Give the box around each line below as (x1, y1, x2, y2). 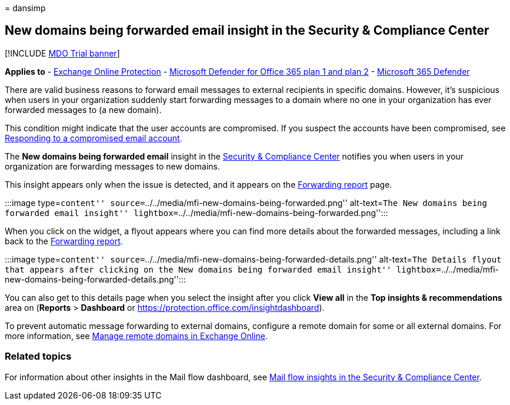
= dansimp (5, 3, 46, 13)
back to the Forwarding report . (5, 235, 123, 246)
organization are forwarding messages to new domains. (5, 161, 221, 171)
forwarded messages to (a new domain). (5, 104, 162, 115)
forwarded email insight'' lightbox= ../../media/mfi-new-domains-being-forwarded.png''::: (5, 207, 388, 218)
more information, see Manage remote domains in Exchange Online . (5, 330, 268, 341)
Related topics (5, 350, 72, 363)
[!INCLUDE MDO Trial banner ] (5, 48, 120, 58)
